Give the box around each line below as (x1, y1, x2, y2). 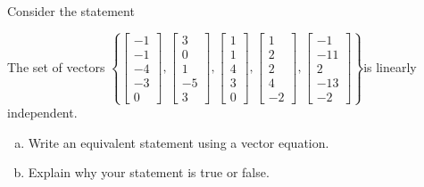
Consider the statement (7, 2, 135, 20)
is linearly (363, 57, 417, 76)
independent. (7, 103, 78, 122)
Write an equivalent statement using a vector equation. (28, 133, 329, 151)
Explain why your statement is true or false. (28, 163, 270, 182)
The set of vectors (7, 57, 105, 76)
